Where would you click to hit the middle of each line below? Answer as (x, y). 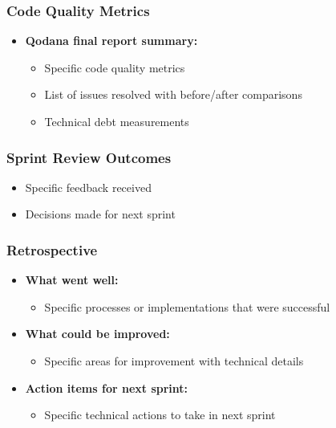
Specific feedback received (88, 187)
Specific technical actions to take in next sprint (160, 415)
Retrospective (52, 249)
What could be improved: (97, 334)
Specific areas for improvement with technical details (174, 361)
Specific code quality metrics (115, 67)
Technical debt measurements (117, 121)
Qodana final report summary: (111, 41)
